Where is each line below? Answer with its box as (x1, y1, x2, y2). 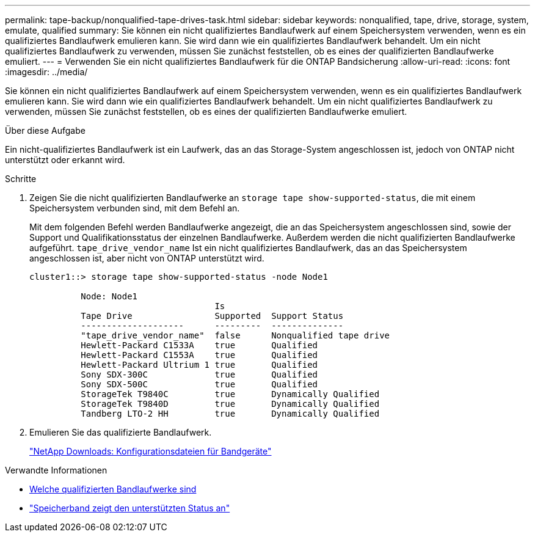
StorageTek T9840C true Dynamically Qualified (81, 389, 380, 399)
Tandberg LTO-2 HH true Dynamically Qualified (81, 409, 380, 418)
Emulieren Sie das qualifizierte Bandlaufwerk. (29, 427, 212, 437)
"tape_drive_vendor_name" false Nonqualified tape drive (81, 331, 390, 340)
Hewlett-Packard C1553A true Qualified (81, 350, 318, 360)
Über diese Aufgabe (5, 125, 86, 136)
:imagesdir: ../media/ (5, 67, 88, 77)
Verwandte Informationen (5, 465, 107, 475)
